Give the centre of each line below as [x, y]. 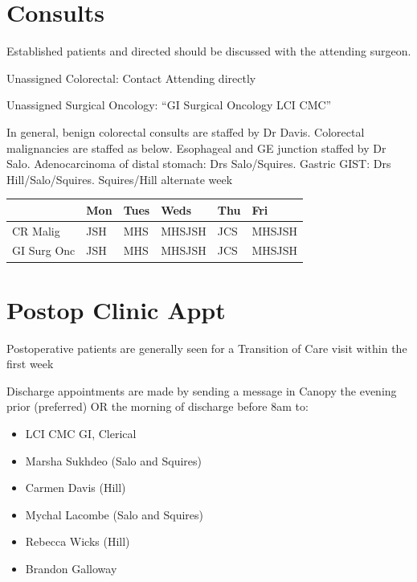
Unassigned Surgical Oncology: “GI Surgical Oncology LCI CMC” [169, 105]
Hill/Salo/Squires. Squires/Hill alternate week [120, 179]
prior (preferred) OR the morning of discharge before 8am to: [157, 406]
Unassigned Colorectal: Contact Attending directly [131, 78]
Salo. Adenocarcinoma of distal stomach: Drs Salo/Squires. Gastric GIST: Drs [199, 164]
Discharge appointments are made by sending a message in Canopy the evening [202, 390]
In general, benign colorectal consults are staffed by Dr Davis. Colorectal [186, 131]
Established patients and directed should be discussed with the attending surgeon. [209, 51]
